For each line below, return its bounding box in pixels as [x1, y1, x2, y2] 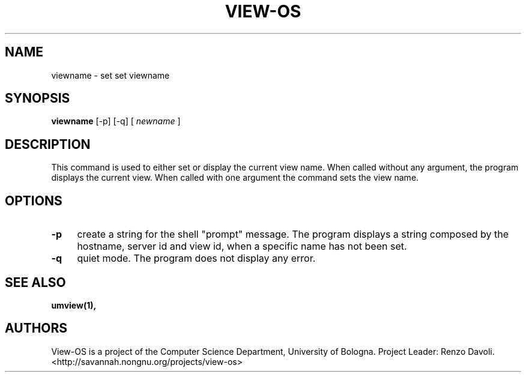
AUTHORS [5, 321, 68, 336]
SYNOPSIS [5, 91, 70, 106]
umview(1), [51, 300, 97, 310]
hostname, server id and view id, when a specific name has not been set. [77, 240, 407, 253]
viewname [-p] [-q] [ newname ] [51, 116, 181, 127]
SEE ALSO [5, 274, 66, 290]
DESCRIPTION [5, 136, 91, 152]
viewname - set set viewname [51, 70, 170, 80]
